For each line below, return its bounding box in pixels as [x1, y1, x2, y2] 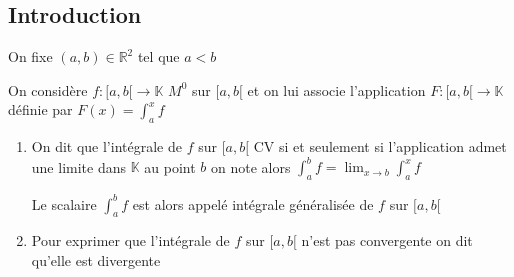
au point [144, 156, 196, 177]
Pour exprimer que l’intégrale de [31, 230, 230, 251]
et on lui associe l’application [247, 79, 426, 100]
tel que [137, 46, 180, 67]
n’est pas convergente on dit [301, 230, 473, 251]
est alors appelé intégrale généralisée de [132, 193, 374, 214]
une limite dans [31, 156, 126, 177]
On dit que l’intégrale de [31, 136, 182, 157]
